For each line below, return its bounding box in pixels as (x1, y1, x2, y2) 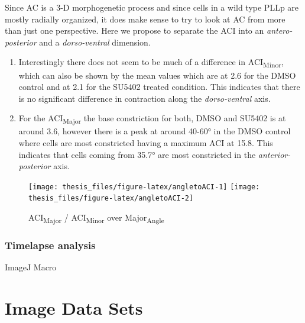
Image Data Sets (5, 296, 143, 320)
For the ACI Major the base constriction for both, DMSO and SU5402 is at (18, 112, 286, 126)
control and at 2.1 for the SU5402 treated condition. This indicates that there (18, 80, 300, 93)
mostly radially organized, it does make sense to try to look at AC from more (5, 12, 285, 25)
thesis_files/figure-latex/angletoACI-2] (28, 194, 194, 203)
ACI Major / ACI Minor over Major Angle (28, 211, 164, 225)
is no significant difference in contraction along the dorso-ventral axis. (18, 92, 271, 104)
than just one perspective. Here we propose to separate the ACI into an (5, 24, 264, 37)
